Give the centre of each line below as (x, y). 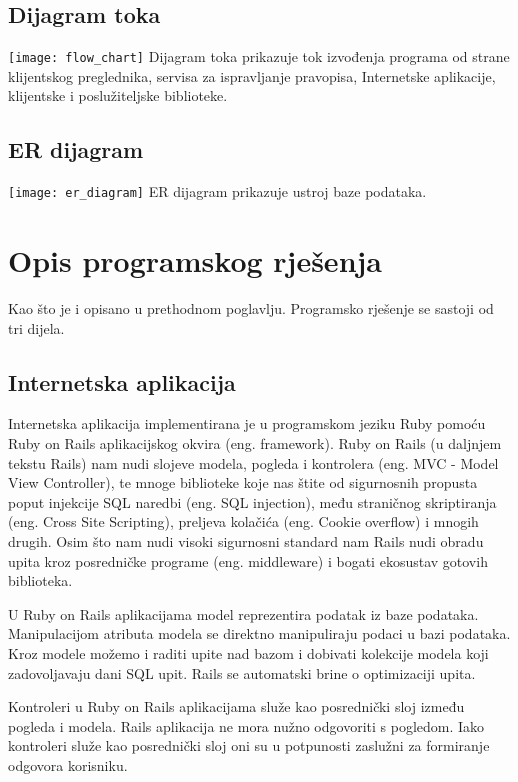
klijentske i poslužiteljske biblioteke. (118, 95)
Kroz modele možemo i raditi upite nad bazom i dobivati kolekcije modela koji (248, 652)
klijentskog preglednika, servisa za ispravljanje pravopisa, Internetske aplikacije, (252, 75)
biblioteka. (40, 580)
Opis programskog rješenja (195, 260)
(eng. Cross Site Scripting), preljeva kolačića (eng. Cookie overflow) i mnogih (243, 521)
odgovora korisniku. (68, 764)
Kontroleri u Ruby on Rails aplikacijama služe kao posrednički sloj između (236, 706)
